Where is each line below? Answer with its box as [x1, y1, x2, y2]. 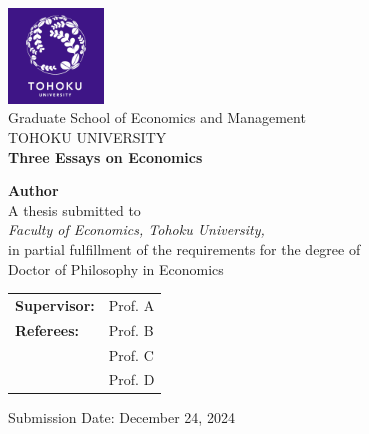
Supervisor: [15, 294, 95, 315]
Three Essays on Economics [8, 146, 203, 167]
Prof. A [108, 294, 155, 315]
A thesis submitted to [8, 199, 141, 220]
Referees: [15, 319, 79, 340]
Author [8, 180, 59, 201]
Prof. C [108, 344, 154, 365]
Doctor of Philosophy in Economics [8, 258, 224, 279]
